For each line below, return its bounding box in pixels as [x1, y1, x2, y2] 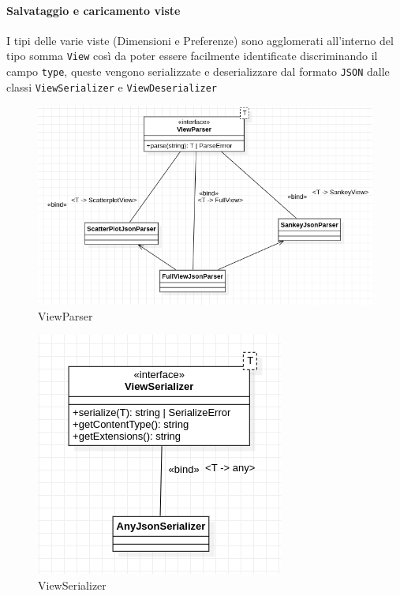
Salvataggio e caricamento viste [6, 2, 181, 18]
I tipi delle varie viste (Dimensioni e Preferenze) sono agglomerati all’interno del [6, 32, 394, 48]
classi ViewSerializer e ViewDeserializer [6, 78, 218, 95]
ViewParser [38, 307, 93, 324]
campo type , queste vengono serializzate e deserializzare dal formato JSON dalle [6, 63, 390, 80]
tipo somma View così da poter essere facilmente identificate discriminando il [6, 47, 378, 64]
